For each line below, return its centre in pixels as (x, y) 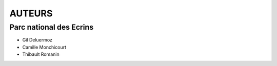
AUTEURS (31, 13)
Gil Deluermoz (37, 40)
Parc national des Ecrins (52, 27)
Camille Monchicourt (44, 47)
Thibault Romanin (41, 54)
